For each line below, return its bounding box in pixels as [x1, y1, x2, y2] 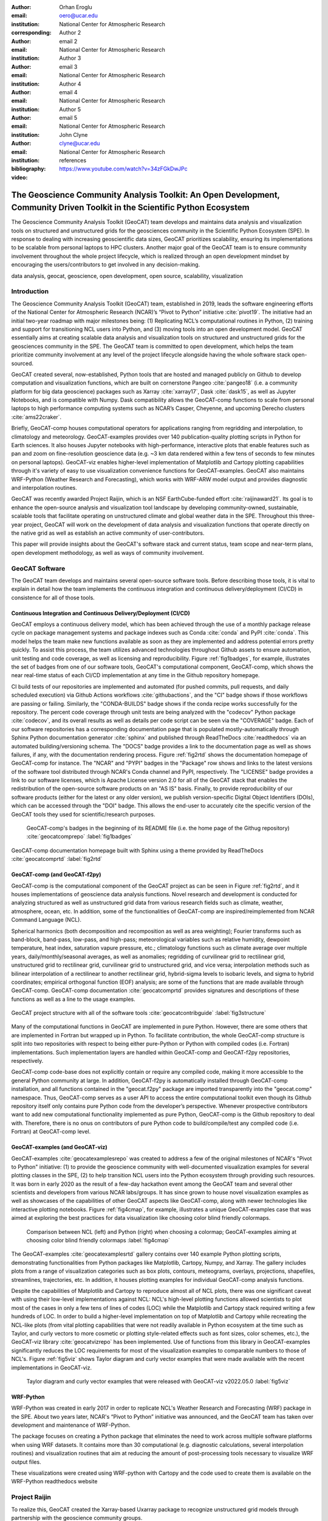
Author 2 [59, 29, 81, 37]
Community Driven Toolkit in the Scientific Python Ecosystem [11, 203, 250, 213]
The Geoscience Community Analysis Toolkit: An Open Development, [11, 189, 280, 200]
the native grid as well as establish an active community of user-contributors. [11, 529, 205, 537]
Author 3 [59, 55, 81, 62]
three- [299, 512, 315, 520]
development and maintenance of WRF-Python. [11, 1421, 131, 1429]
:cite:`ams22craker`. [11, 413, 62, 420]
